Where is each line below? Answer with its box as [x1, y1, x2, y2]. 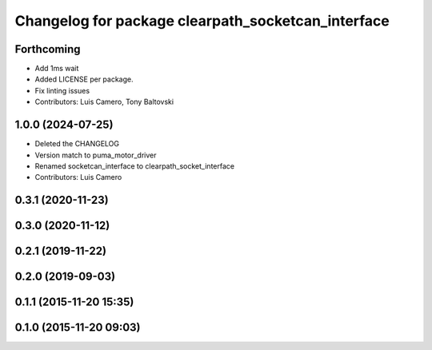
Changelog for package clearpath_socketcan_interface [14, 12, 390, 30]
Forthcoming [14, 42, 81, 56]
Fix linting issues [34, 86, 90, 95]
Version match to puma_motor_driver [34, 150, 157, 160]
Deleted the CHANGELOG [34, 139, 120, 149]
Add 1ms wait [34, 64, 79, 74]
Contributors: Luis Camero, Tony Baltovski [34, 97, 174, 107]
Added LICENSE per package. [34, 74, 134, 84]
